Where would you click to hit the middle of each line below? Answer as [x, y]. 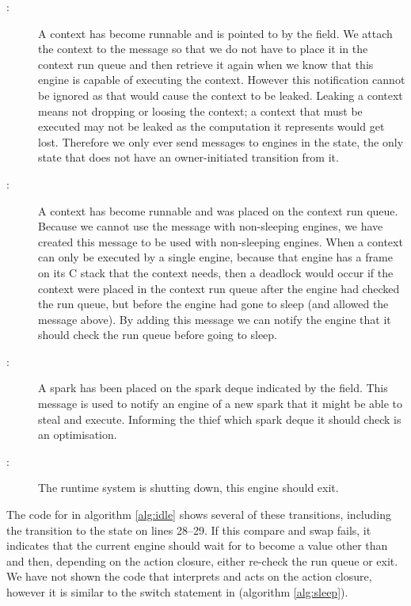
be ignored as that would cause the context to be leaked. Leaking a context [221, 95]
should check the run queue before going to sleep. [158, 335]
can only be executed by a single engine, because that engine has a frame [215, 257]
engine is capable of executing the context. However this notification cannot [222, 80]
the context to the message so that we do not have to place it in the [203, 49]
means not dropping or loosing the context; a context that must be [200, 111]
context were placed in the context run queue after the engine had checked [219, 288]
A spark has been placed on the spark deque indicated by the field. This [213, 388]
